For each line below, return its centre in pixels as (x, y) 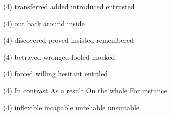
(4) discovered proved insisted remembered (69, 40)
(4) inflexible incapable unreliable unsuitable (72, 107)
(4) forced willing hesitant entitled (56, 73)
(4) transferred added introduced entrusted (69, 6)
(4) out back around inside (44, 23)
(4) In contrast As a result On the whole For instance (85, 90)
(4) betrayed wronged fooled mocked (59, 57)
